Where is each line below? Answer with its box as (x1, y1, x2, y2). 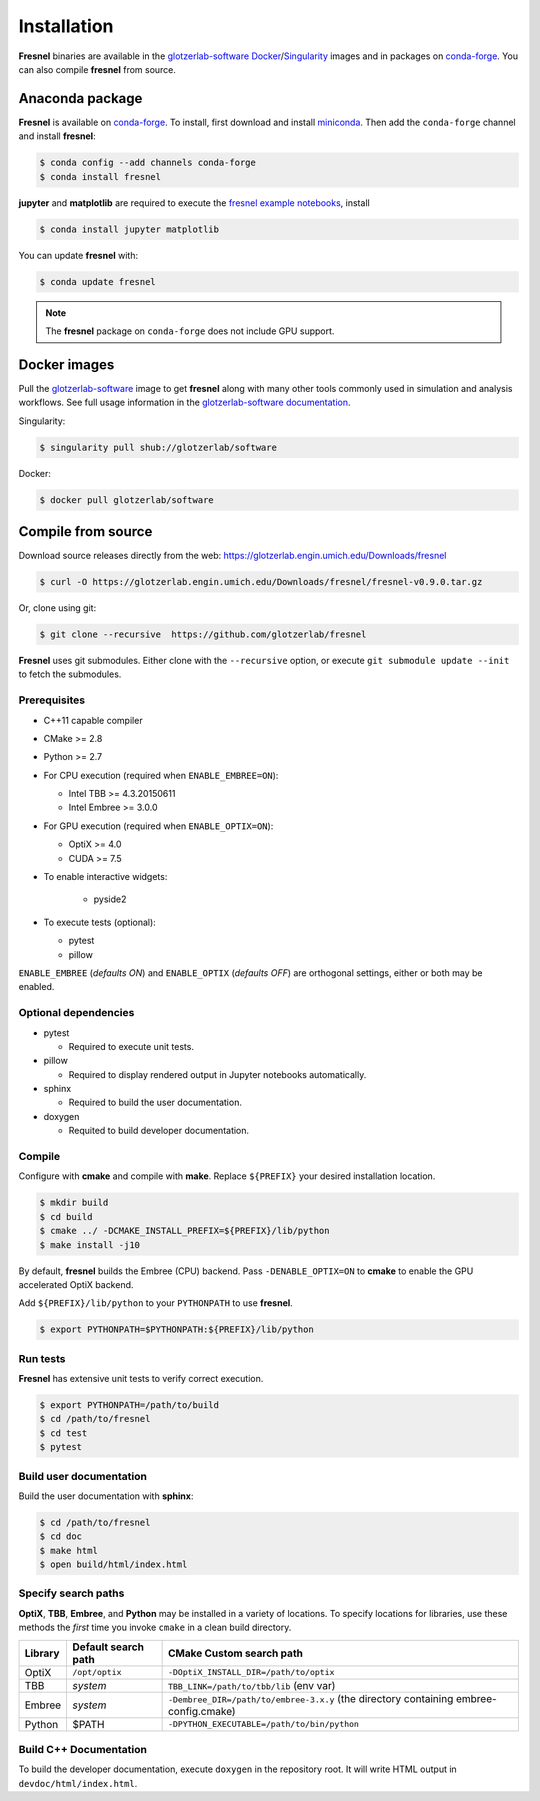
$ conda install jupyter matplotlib (39, 223, 220, 235)
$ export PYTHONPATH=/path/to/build (39, 1400, 220, 1411)
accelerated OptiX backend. (18, 1278, 134, 1290)
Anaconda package (18, 90, 143, 107)
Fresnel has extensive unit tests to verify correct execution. (18, 1373, 264, 1385)
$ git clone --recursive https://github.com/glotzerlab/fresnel (39, 629, 367, 640)
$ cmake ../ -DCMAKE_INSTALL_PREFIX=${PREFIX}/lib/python (39, 1225, 330, 1237)
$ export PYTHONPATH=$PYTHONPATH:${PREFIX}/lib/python (39, 1324, 314, 1335)
